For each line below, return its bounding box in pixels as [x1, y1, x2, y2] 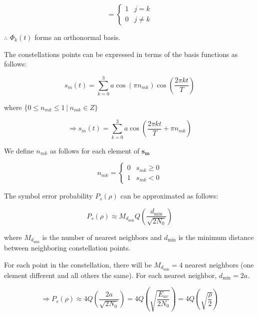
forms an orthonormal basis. [34, 32, 121, 42]
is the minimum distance [178, 231, 254, 242]
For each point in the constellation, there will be [4, 259, 152, 269]
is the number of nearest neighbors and [42, 231, 162, 242]
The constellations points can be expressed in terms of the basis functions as [4, 48, 238, 59]
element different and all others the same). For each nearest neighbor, [4, 269, 217, 280]
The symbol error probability [4, 190, 93, 201]
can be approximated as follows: [120, 190, 219, 201]
